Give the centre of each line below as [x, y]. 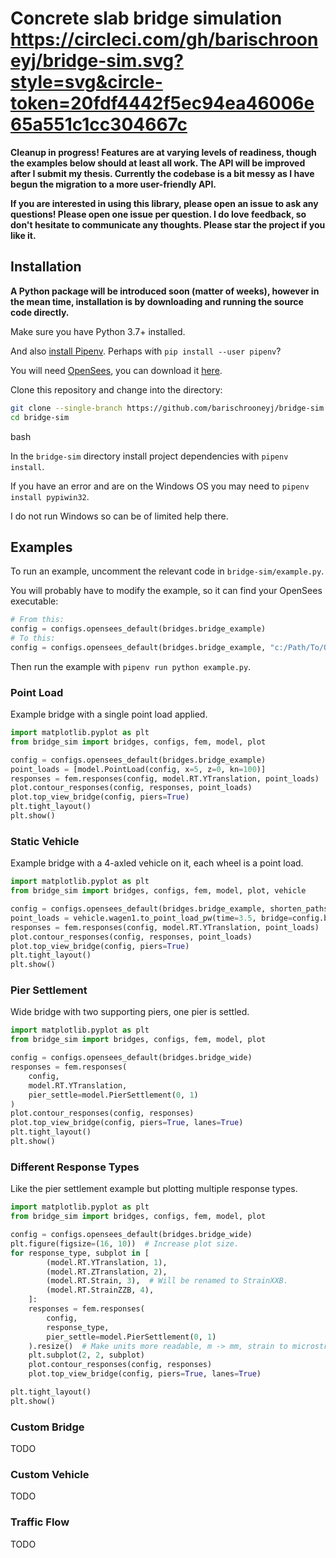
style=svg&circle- [86, 82]
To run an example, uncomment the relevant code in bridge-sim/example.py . [167, 571]
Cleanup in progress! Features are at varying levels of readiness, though [163, 152]
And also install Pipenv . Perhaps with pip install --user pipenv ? [146, 351]
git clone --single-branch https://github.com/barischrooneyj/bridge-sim [167, 408]
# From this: [37, 620]
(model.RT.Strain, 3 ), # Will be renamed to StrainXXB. [167, 1281]
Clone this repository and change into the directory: [116, 389]
